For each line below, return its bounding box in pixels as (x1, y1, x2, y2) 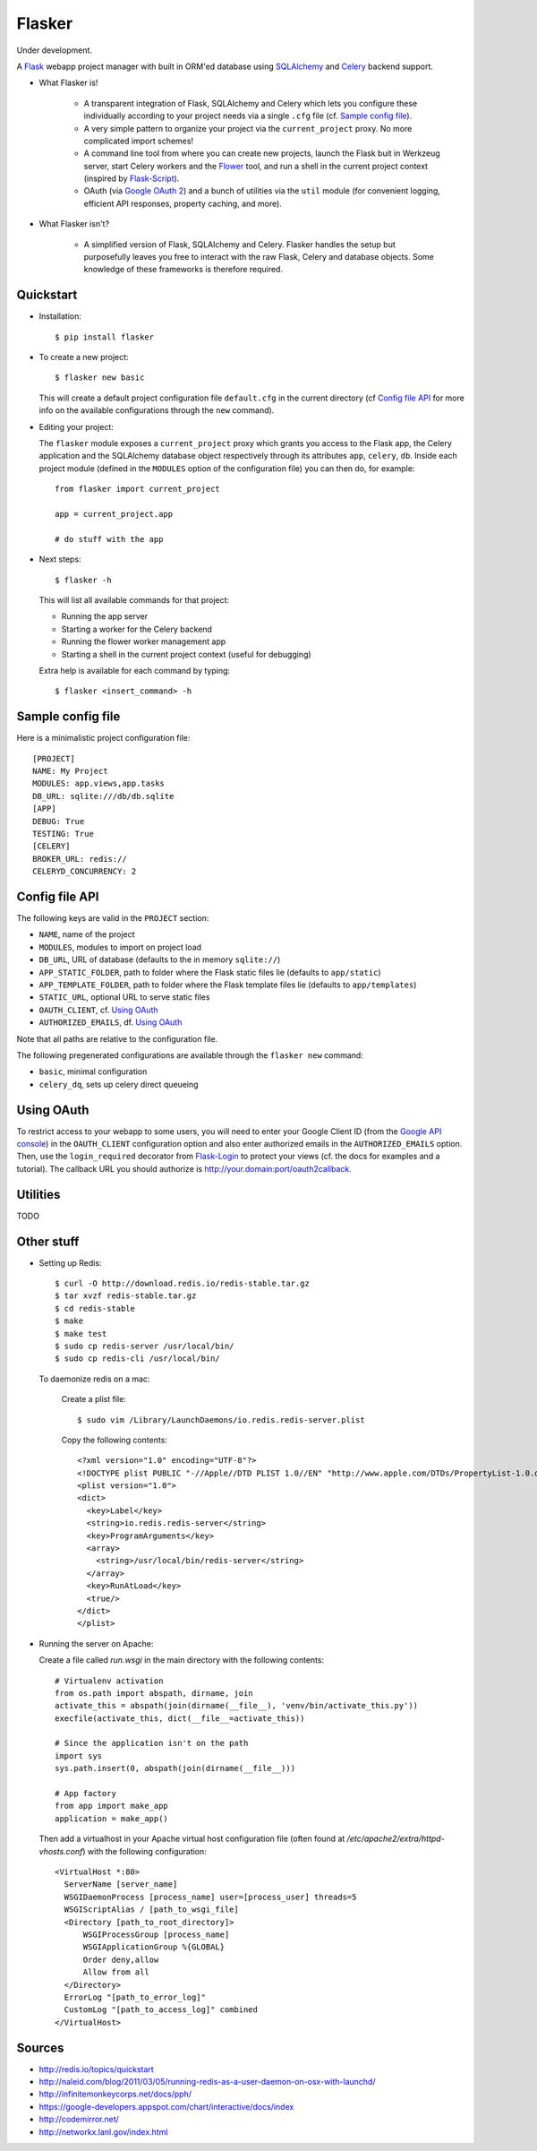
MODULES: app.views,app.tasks (32, 779, 166, 788)
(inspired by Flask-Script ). (83, 173, 180, 184)
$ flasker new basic (55, 373, 145, 383)
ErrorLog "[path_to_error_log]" (64, 1992, 206, 2002)
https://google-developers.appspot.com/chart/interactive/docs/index (38, 2101, 294, 2112)
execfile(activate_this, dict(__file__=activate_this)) (55, 1713, 305, 1724)
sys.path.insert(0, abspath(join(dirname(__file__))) (55, 1763, 295, 1774)
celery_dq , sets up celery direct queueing (38, 1079, 199, 1089)
